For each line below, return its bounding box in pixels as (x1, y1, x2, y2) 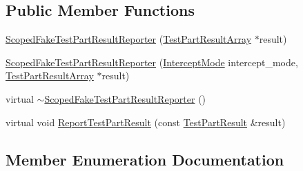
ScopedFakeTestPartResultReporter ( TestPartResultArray (6, 32, 252, 46)
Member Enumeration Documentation (6, 148, 284, 170)
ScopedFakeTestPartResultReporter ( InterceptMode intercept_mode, (6, 54, 298, 69)
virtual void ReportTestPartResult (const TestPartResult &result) (6, 114, 286, 129)
